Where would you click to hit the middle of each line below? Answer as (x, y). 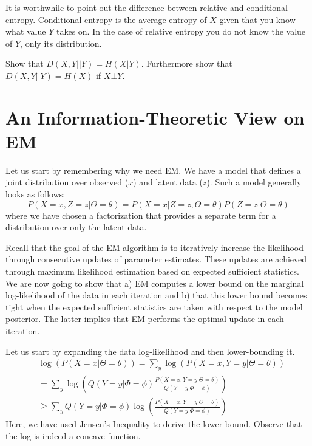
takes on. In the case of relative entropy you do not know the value (181, 31)
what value (26, 31)
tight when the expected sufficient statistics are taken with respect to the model (154, 307)
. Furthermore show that (187, 63)
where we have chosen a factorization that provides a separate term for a (141, 215)
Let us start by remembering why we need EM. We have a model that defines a (153, 170)
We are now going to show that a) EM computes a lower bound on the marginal (155, 283)
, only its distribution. (61, 43)
